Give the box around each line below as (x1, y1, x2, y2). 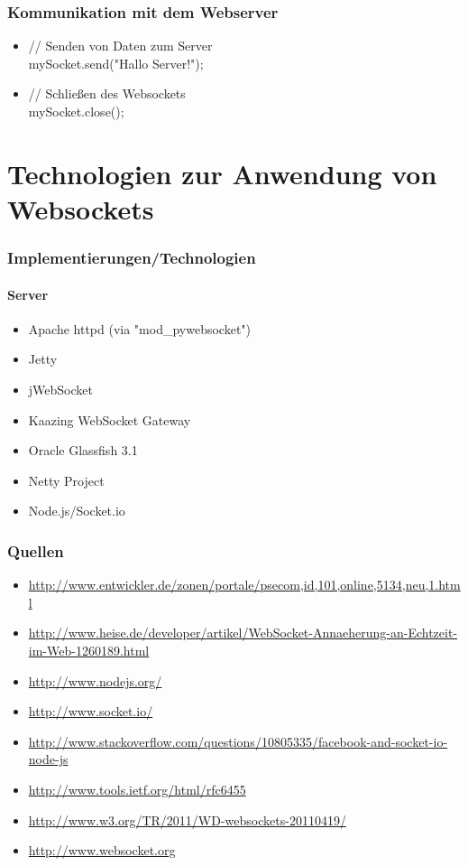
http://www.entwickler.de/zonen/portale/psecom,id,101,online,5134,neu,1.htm (28, 575, 461, 594)
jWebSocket (28, 379, 93, 398)
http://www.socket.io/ (28, 702, 153, 721)
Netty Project (28, 470, 105, 489)
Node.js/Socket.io (28, 501, 125, 520)
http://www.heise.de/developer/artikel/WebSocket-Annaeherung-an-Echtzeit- (28, 623, 458, 642)
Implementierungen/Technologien (7, 247, 256, 269)
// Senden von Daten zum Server (28, 36, 213, 55)
